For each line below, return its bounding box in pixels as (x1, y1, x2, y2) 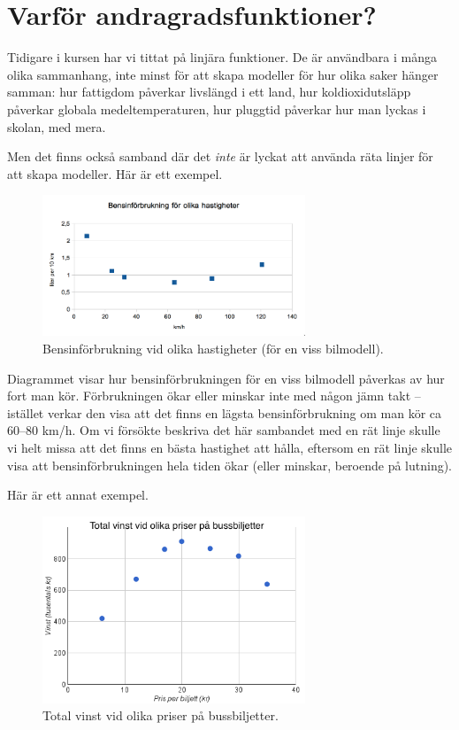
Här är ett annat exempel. (7, 485, 149, 504)
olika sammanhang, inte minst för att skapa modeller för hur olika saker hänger (7, 65, 439, 83)
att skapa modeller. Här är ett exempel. (7, 164, 223, 182)
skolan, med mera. (7, 117, 106, 136)
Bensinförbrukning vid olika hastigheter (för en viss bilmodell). (42, 339, 384, 358)
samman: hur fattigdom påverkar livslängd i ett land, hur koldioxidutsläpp (7, 82, 411, 101)
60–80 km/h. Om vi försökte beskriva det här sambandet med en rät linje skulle (7, 421, 440, 439)
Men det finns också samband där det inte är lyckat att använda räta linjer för (7, 147, 433, 166)
